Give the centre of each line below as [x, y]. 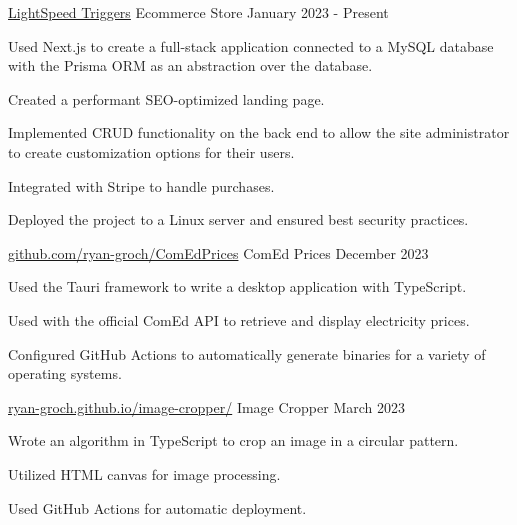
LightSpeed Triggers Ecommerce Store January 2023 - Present [198, 12]
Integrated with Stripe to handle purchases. [141, 185]
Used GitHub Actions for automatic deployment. [157, 507]
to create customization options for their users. [151, 151]
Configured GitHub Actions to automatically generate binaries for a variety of [247, 353]
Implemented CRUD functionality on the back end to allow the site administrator [259, 132]
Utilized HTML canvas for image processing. [144, 473]
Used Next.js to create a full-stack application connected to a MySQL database [251, 45]
